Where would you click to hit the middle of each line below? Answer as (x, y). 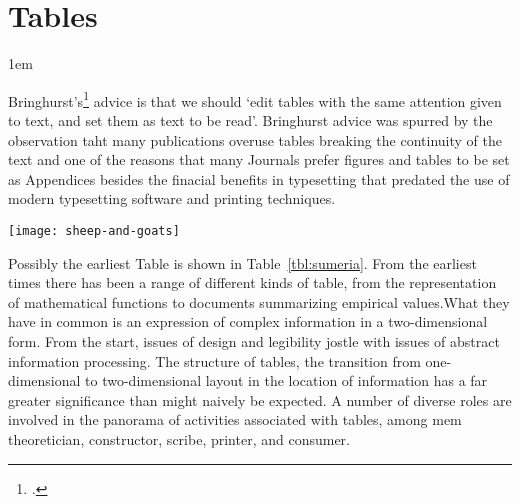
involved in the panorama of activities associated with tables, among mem (235, 419)
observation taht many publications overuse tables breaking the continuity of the (255, 139)
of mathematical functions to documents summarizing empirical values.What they (259, 301)
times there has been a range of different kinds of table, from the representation (252, 282)
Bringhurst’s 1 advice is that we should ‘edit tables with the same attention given (255, 99)
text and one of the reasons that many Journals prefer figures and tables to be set (259, 159)
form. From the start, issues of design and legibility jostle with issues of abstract (254, 340)
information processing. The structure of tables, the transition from (214, 360)
